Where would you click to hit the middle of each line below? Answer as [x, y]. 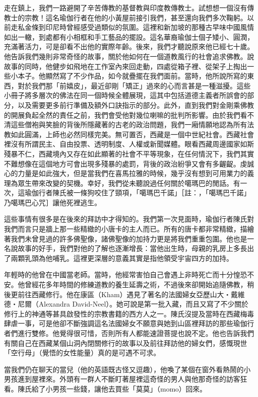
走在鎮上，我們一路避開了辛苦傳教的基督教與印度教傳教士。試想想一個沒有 [126, 7]
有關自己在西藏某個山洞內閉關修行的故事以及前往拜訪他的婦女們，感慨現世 [126, 343]
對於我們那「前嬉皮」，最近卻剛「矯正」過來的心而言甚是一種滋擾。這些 [134, 85]
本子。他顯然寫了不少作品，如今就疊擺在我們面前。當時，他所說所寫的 [132, 76]
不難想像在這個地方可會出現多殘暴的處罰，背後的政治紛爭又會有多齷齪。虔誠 [129, 163]
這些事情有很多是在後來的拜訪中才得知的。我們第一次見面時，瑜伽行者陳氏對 [129, 219]
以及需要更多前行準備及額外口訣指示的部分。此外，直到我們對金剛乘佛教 [136, 105]
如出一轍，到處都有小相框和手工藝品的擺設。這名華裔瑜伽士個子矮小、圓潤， [129, 37]
